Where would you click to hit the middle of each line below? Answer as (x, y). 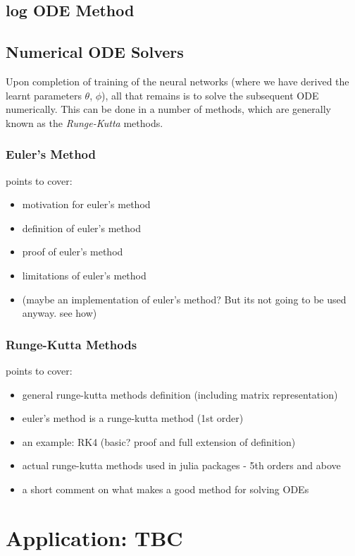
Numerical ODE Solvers (95, 52)
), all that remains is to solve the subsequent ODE (210, 95)
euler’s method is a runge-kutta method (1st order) (133, 418)
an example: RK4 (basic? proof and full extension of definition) (159, 441)
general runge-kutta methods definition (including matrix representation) (180, 394)
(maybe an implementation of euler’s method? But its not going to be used (184, 299)
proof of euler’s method (73, 252)
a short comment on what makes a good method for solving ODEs (166, 489)
